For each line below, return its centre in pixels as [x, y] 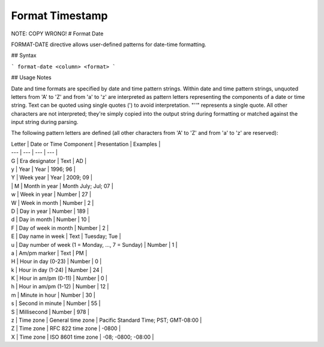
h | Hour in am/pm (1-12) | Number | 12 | [60, 286]
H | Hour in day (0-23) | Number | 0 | [56, 261]
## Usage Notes [31, 77]
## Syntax [24, 55]
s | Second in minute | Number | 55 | [56, 303]
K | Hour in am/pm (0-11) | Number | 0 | [59, 278]
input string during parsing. [45, 122]
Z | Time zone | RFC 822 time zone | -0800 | [66, 328]
